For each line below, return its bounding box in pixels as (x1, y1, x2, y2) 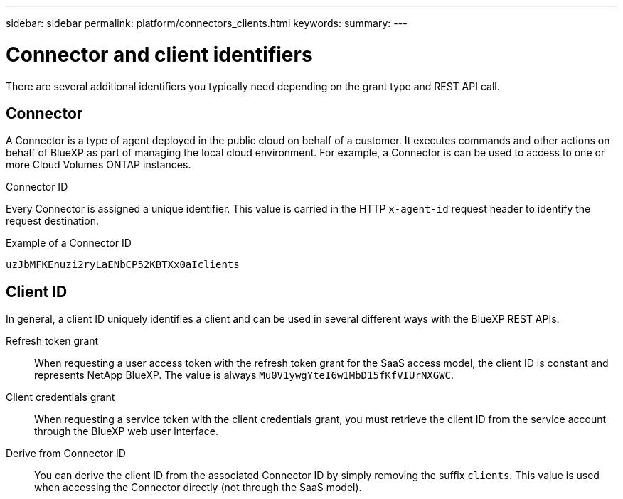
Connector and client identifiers (6, 42, 313, 67)
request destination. (6, 215, 100, 227)
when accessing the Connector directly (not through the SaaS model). (34, 481, 362, 494)
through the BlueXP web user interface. (34, 425, 219, 438)
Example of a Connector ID (6, 237, 132, 249)
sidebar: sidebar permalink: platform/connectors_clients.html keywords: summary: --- (6, 17, 408, 29)
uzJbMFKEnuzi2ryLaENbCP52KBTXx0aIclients (6, 259, 240, 271)
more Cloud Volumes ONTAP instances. (6, 159, 191, 171)
